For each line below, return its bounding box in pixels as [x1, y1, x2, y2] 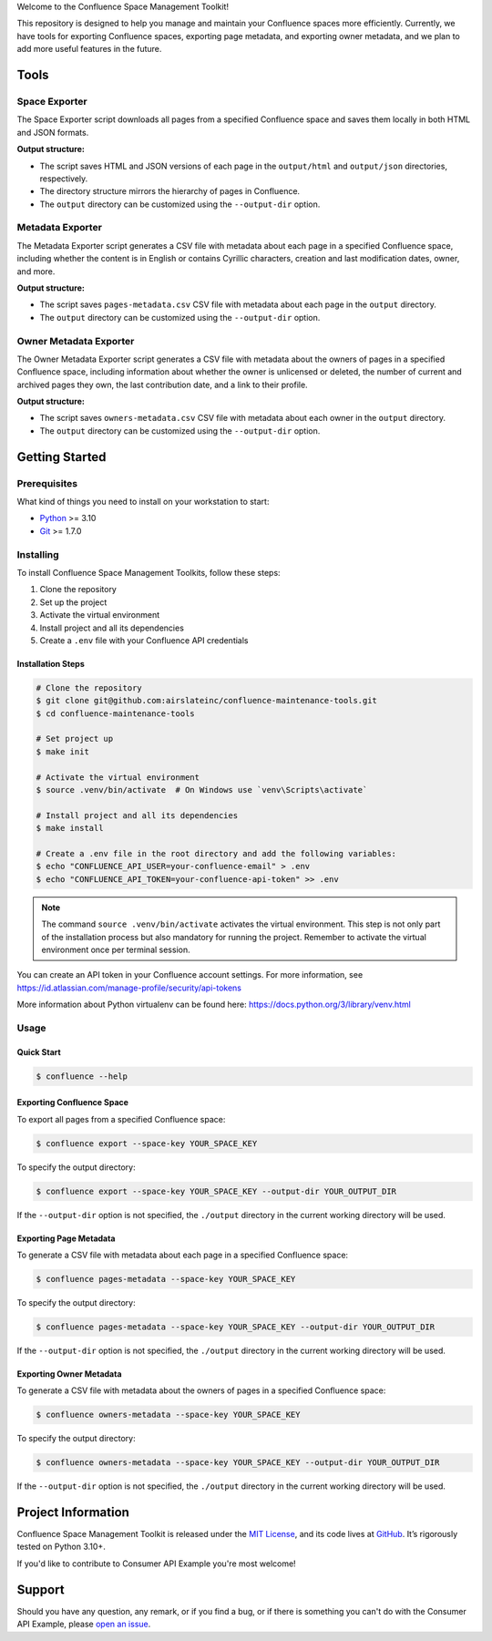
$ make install [36, 823, 104, 834]
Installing [16, 548, 59, 560]
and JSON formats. [16, 127, 89, 138]
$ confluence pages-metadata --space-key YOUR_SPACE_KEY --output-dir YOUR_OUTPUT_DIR [36, 1321, 436, 1332]
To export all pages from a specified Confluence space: [16, 1113, 226, 1124]
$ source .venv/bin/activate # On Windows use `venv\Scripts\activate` [36, 785, 368, 795]
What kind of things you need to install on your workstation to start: [16, 497, 270, 508]
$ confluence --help [36, 1071, 128, 1082]
